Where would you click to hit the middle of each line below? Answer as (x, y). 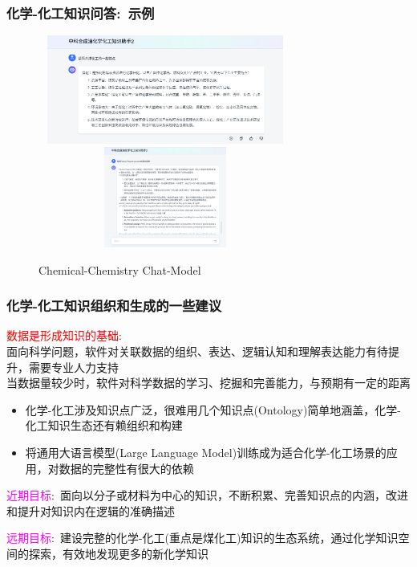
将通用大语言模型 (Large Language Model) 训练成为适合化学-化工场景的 (206, 452)
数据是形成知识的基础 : (64, 335)
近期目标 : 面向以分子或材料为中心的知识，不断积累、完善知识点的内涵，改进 (207, 495)
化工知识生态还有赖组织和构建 (104, 425)
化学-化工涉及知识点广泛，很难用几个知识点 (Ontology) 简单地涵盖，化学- (213, 409)
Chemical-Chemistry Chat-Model (120, 269)
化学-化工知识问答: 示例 (81, 12)
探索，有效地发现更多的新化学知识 (118, 553)
